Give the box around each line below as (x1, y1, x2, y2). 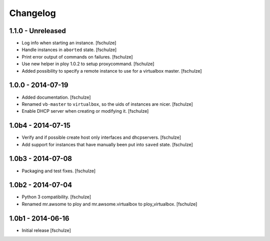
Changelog (9, 8, 56, 19)
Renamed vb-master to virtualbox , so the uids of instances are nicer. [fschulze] (21, 101, 193, 107)
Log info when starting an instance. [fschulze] (21, 40, 116, 46)
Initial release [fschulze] (21, 227, 71, 233)
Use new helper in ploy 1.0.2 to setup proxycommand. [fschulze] (21, 61, 154, 67)
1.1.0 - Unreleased (9, 27, 66, 35)
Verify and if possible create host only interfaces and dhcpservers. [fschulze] (21, 134, 181, 140)
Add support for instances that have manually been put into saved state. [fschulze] (21, 141, 193, 147)
